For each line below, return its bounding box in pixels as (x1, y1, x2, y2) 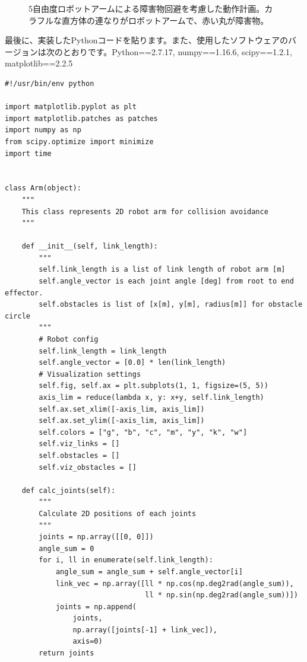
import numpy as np (5, 126, 81, 135)
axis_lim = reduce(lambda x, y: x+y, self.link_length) (39, 393, 264, 402)
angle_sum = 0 (39, 544, 94, 553)
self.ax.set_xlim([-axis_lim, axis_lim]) (39, 405, 205, 413)
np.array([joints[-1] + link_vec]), (72, 625, 217, 634)
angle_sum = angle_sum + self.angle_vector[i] (55, 567, 243, 576)
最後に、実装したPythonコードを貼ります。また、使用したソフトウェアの (5, 34, 289, 46)
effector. (5, 288, 43, 297)
